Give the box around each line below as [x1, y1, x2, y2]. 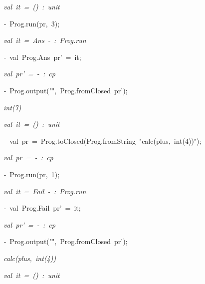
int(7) [3, 102, 21, 112]
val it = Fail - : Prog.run [3, 186, 86, 196]
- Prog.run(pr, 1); [3, 169, 60, 179]
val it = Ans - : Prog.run [3, 35, 86, 45]
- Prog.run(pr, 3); [3, 18, 60, 28]
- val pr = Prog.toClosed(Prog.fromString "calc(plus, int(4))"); [3, 135, 202, 146]
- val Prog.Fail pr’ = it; [3, 203, 81, 213]
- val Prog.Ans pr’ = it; [3, 51, 81, 62]
